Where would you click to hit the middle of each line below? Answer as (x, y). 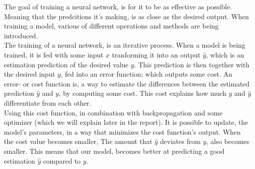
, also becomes (228, 141)
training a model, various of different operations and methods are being (111, 26)
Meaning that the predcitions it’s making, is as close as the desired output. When (127, 16)
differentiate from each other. (48, 102)
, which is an (225, 54)
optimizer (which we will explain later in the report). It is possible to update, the (126, 122)
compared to (62, 160)
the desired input (30, 74)
